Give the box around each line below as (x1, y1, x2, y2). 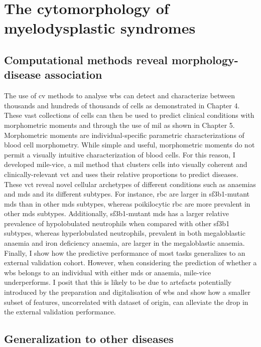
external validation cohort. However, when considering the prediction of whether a (4, 257, 257, 268)
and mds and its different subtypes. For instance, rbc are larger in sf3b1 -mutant (4, 189, 250, 199)
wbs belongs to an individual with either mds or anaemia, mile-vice (4, 267, 211, 277)
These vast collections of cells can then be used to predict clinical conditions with (4, 110, 254, 120)
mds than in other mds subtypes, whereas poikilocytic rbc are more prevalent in (4, 198, 250, 209)
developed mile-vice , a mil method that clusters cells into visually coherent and (4, 159, 247, 169)
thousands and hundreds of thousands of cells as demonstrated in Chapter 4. (4, 100, 240, 110)
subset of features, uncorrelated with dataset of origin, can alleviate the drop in (4, 296, 248, 307)
